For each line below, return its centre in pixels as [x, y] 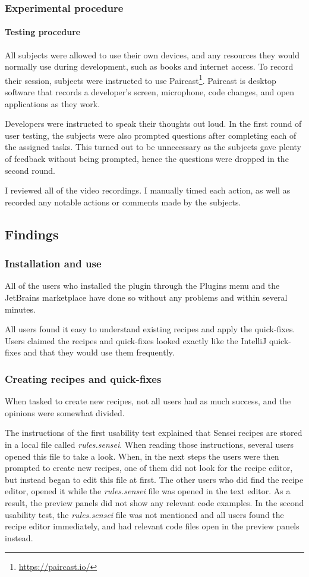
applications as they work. [53, 103]
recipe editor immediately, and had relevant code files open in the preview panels [152, 526]
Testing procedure [43, 32]
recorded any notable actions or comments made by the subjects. [123, 202]
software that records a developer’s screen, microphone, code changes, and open [150, 92]
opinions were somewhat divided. [65, 412]
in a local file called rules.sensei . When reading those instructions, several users [149, 444]
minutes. [20, 309]
